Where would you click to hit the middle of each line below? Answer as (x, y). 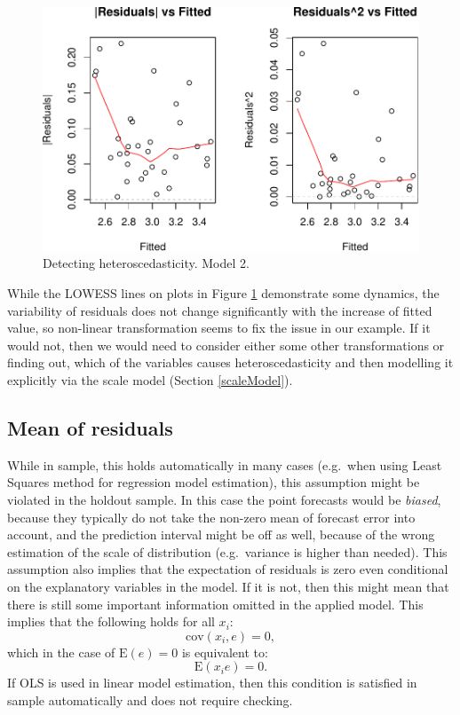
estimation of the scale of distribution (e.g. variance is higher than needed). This (227, 551)
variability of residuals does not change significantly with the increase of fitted (220, 310)
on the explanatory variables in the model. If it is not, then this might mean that (228, 586)
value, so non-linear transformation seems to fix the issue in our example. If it (219, 328)
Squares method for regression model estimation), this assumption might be (214, 482)
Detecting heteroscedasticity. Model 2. (146, 263)
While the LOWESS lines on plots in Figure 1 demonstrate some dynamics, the (223, 293)
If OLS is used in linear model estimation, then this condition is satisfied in (212, 683)
